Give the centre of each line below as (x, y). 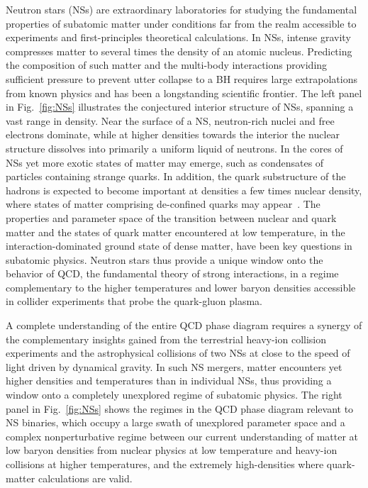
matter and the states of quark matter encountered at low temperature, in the (175, 232)
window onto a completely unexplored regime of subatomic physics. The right (174, 395)
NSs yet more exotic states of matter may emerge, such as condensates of (165, 162)
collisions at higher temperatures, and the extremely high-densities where (165, 464)
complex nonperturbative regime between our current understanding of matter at (182, 436)
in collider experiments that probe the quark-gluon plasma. (134, 301)
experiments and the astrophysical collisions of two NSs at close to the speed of (178, 353)
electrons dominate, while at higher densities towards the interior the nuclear (173, 134)
